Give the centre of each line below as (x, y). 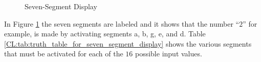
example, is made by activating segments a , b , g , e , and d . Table (105, 34)
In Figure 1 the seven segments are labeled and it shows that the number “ (122, 23)
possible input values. (168, 54)
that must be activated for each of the (64, 54)
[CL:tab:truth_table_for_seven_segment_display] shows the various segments (128, 43)
